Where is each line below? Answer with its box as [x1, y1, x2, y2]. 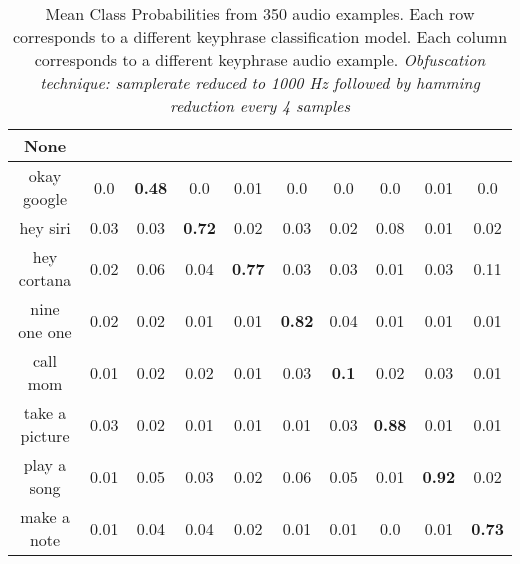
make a [20, 505, 70, 528]
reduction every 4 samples [170, 94, 350, 117]
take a [23, 401, 67, 424]
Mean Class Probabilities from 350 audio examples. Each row [45, 2, 475, 25]
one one [18, 320, 72, 343]
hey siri [19, 216, 71, 239]
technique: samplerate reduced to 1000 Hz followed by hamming [40, 71, 480, 94]
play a [23, 453, 67, 476]
